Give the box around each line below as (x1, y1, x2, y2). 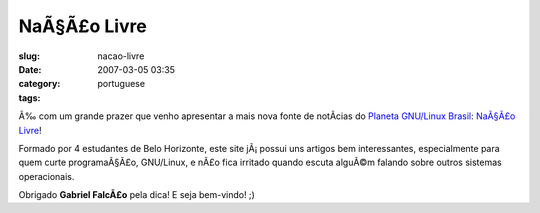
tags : (18, 91, 41, 104)
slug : (18, 50, 40, 62)
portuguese (97, 78, 145, 90)
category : (18, 78, 61, 90)
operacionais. (18, 170, 75, 182)
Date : (18, 63, 42, 75)
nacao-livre (97, 50, 145, 62)
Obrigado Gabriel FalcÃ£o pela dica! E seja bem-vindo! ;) (18, 189, 255, 201)
